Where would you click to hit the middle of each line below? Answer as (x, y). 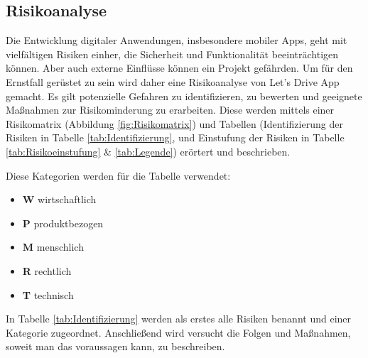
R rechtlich (47, 270)
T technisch (48, 294)
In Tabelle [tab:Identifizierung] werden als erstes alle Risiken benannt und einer (179, 319)
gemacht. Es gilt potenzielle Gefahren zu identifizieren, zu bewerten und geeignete (184, 96)
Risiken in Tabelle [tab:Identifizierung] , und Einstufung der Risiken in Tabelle (175, 137)
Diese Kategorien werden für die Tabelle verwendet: (118, 175)
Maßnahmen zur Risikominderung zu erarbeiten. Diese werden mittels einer (170, 110)
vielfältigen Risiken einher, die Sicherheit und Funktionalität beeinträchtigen (172, 54)
